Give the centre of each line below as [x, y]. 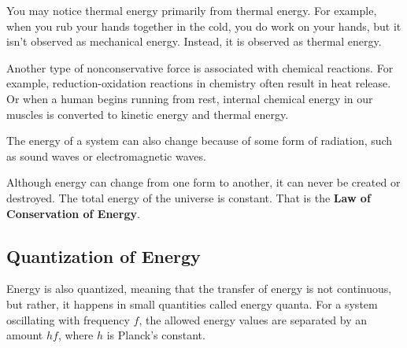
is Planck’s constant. [156, 335]
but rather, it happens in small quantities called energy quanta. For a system [192, 304]
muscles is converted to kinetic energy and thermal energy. [148, 114]
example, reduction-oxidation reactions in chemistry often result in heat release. [199, 83]
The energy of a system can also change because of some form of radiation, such [200, 141]
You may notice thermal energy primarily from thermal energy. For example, [192, 10]
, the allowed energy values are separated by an [253, 319]
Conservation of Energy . [73, 213]
